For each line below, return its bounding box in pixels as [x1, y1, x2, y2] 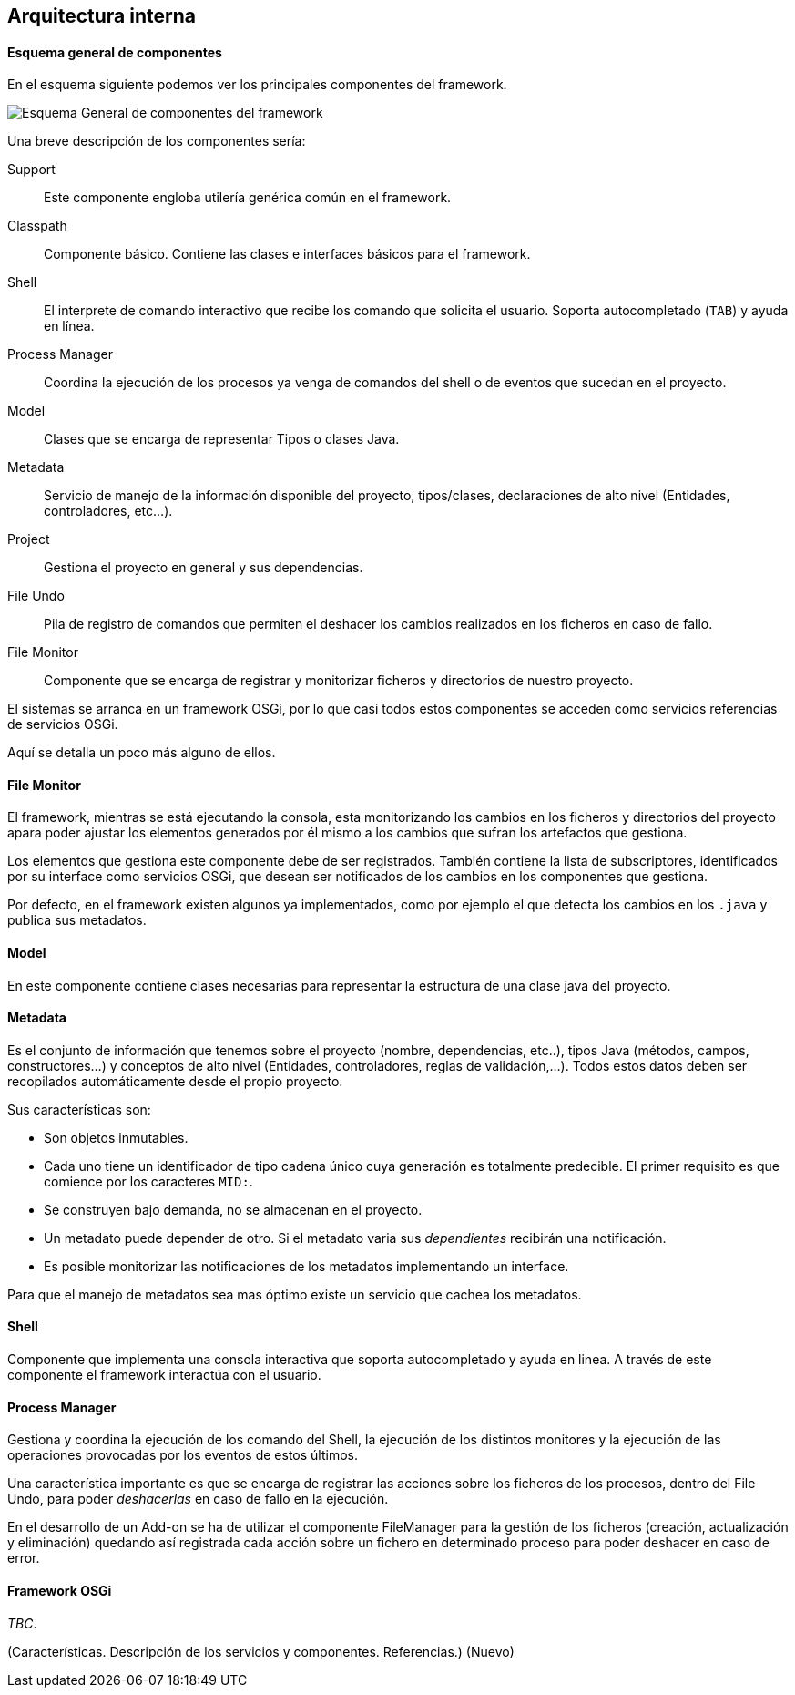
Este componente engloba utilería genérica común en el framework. [44, 190, 452, 206]
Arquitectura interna [7, 5, 196, 27]
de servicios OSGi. [7, 716, 118, 733]
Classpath [7, 218, 67, 234]
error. [7, 1550, 40, 1567]
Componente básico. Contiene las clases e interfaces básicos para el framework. [44, 246, 531, 262]
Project [7, 531, 50, 548]
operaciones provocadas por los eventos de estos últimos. [7, 1447, 358, 1464]
